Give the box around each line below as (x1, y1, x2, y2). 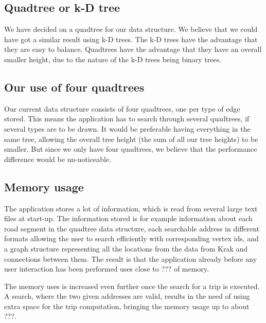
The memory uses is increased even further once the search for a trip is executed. (4, 280, 260, 291)
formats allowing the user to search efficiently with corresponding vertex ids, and (4, 233, 259, 244)
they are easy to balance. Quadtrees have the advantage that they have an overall (4, 44, 262, 55)
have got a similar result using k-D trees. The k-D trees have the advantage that (4, 33, 258, 44)
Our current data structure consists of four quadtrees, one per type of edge (4, 103, 240, 114)
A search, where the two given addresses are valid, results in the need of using (4, 291, 250, 301)
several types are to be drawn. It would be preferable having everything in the (4, 123, 251, 134)
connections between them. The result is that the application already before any (4, 253, 257, 264)
